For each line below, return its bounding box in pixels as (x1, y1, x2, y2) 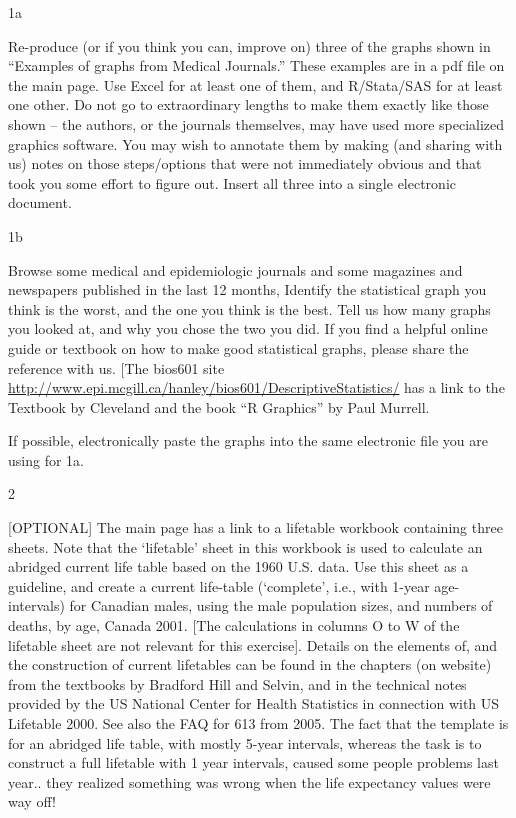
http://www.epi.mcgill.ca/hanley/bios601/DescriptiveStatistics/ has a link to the (8, 377, 505, 398)
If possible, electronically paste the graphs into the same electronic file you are (8, 430, 489, 451)
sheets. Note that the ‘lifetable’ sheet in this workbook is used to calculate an (8, 536, 483, 557)
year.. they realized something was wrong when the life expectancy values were (8, 771, 491, 792)
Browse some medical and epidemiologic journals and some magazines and (8, 259, 463, 280)
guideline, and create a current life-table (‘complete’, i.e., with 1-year (8, 575, 430, 596)
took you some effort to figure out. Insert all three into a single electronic (8, 172, 456, 193)
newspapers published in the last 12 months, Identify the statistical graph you (8, 279, 487, 300)
